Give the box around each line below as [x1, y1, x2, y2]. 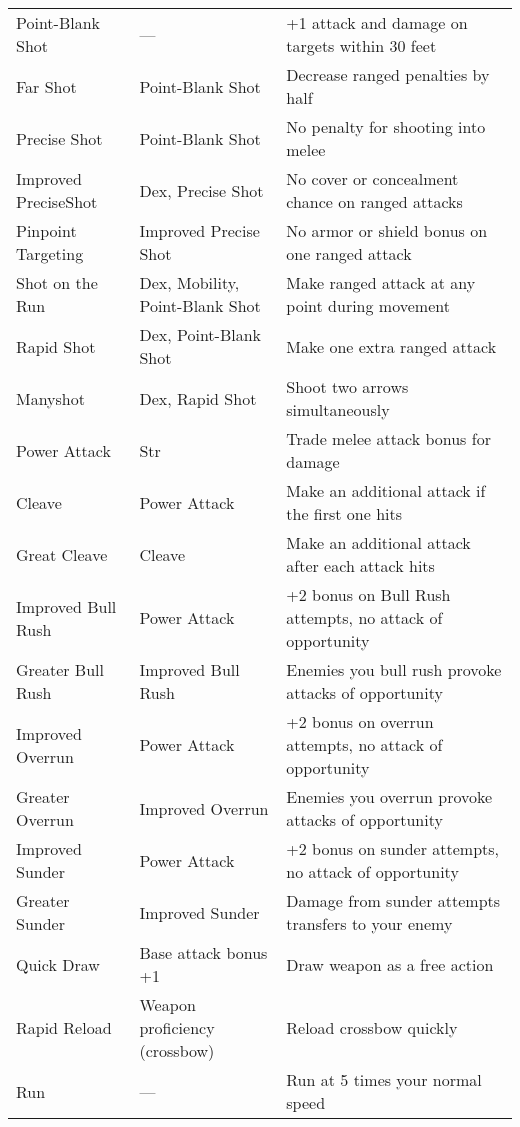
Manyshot [16, 386, 85, 410]
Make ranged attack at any [286, 271, 476, 294]
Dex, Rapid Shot [139, 386, 257, 410]
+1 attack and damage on [286, 11, 468, 34]
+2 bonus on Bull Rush [286, 583, 451, 606]
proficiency [139, 1016, 215, 1039]
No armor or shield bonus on [286, 219, 488, 242]
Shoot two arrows [286, 375, 409, 398]
